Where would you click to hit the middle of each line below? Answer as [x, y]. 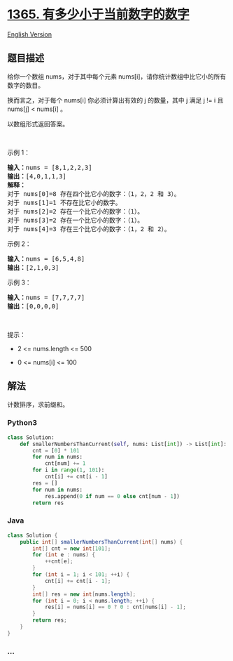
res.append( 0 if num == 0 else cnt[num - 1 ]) [112, 496]
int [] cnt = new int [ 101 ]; [72, 549]
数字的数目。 [26, 85]
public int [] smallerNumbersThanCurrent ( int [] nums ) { [101, 542]
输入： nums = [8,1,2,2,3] [50, 167]
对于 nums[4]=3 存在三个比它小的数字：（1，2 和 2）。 [89, 229]
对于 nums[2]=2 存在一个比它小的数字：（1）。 [76, 211]
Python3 [22, 423]
